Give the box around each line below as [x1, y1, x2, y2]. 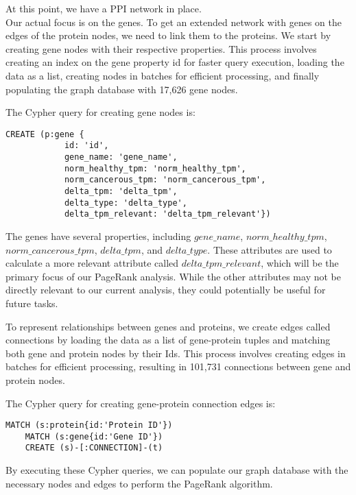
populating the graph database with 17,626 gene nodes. [5, 82, 238, 96]
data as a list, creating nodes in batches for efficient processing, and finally [5, 68, 320, 82]
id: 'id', [64, 141, 109, 151]
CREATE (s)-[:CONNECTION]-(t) [25, 443, 163, 453]
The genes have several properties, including [5, 229, 191, 243]
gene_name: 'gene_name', [64, 152, 178, 162]
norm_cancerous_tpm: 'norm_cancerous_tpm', [64, 175, 266, 185]
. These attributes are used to [207, 242, 332, 256]
